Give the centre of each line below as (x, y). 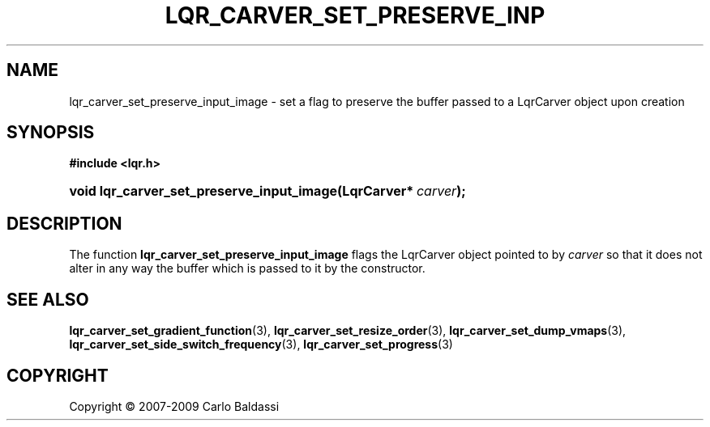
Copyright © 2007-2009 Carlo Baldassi (174, 406)
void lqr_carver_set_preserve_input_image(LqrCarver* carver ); (267, 191)
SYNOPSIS (51, 133)
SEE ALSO (48, 299)
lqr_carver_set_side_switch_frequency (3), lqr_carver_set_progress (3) (261, 345)
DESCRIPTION (64, 223)
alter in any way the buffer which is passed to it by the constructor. (247, 268)
